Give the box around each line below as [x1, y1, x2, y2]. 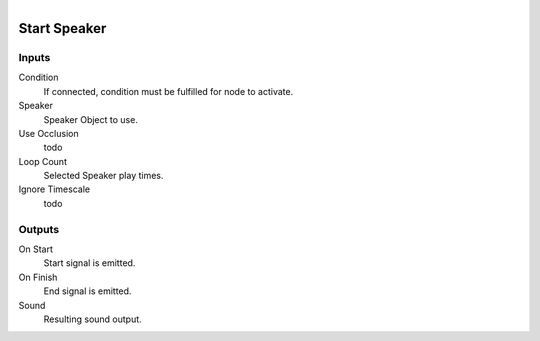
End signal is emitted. [43, 285, 132, 297]
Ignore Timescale [18, 183, 90, 195]
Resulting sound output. [43, 313, 142, 325]
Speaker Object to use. [43, 113, 139, 125]
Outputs [18, 222, 60, 236]
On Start [18, 243, 54, 255]
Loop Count [18, 155, 67, 167]
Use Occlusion [18, 127, 79, 139]
